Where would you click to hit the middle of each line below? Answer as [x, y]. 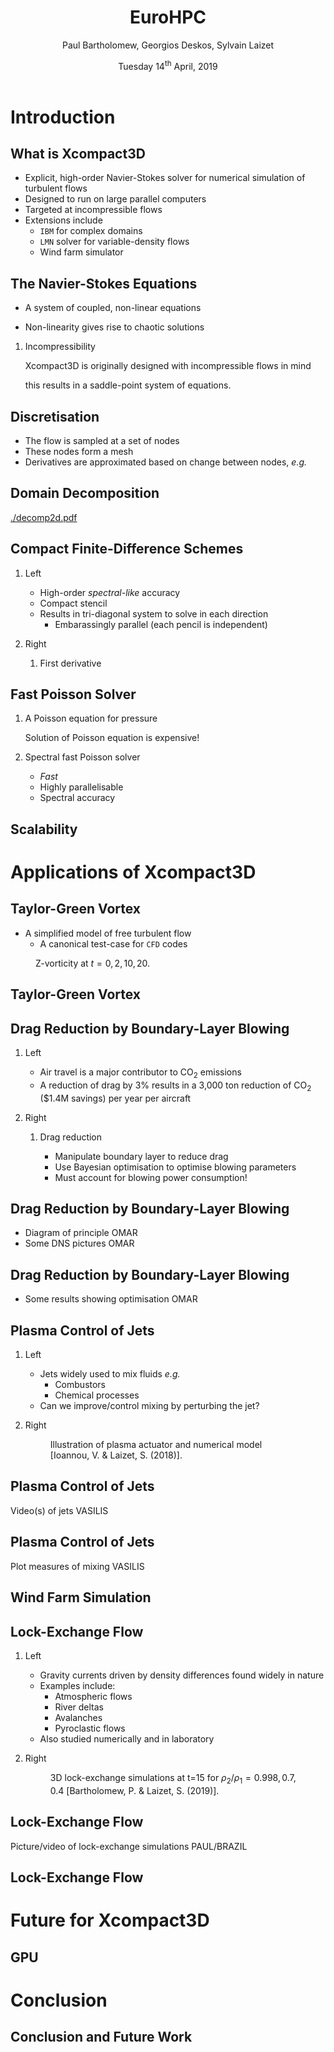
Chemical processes [97, 1395]
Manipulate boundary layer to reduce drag [141, 1156]
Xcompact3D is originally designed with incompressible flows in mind [168, 366]
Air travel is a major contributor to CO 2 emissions [140, 1073]
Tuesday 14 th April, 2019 [168, 65]
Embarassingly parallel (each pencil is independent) [161, 624]
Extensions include [63, 220]
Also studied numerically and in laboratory [127, 1738]
